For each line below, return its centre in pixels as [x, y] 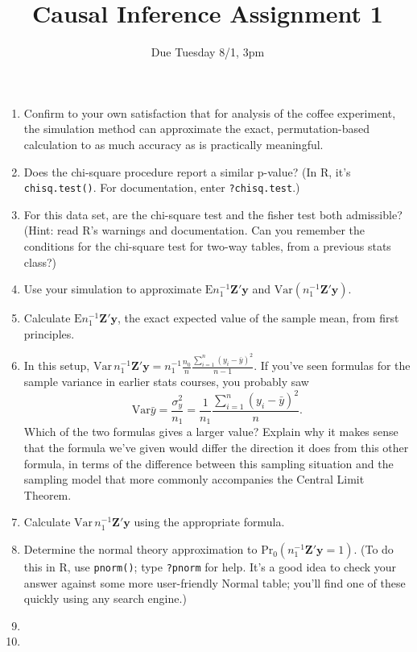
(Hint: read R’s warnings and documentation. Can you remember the [194, 230]
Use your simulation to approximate [113, 289]
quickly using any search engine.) [105, 598]
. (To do [374, 549]
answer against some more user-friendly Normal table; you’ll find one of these [215, 582]
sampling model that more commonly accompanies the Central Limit [194, 479]
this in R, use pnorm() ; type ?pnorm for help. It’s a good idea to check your [210, 567]
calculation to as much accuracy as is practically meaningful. [173, 144]
